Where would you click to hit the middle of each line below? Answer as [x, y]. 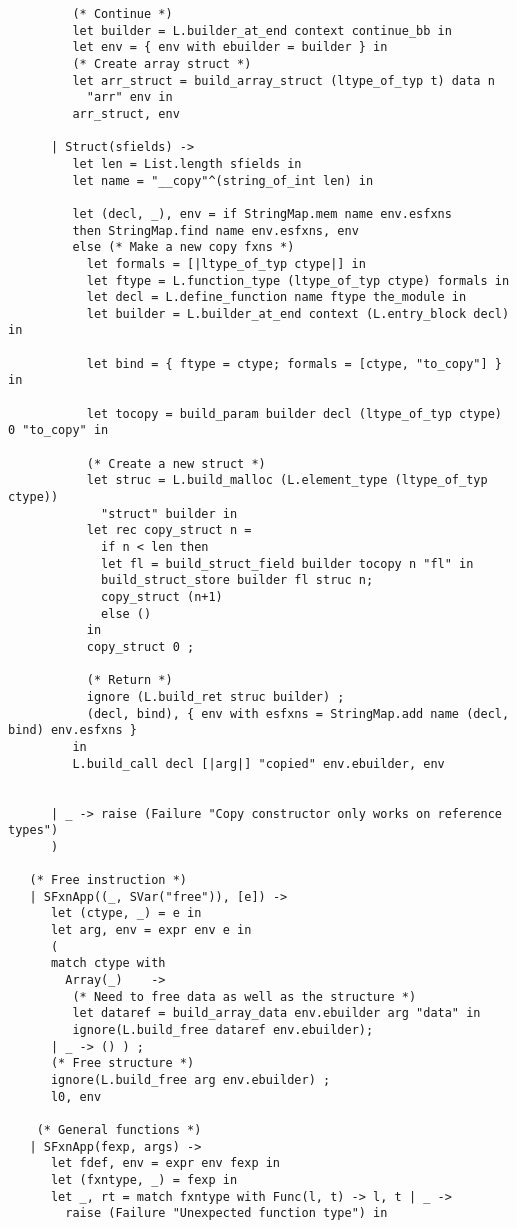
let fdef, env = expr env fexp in [165, 1163]
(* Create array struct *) [162, 63]
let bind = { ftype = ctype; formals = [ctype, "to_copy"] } [294, 363]
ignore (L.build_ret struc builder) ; [215, 696]
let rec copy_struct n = [169, 530]
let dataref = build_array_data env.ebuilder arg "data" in [276, 1013]
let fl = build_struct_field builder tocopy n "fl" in [287, 563]
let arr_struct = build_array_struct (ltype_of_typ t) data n [283, 80]
